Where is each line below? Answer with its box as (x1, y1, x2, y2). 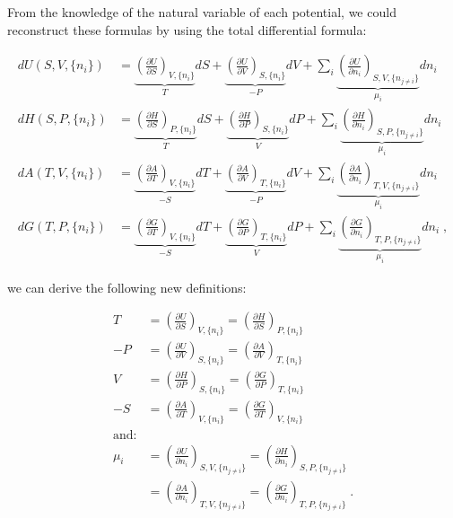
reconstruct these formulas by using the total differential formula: (7, 20, 367, 39)
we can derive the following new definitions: (7, 277, 247, 296)
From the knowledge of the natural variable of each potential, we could (7, 3, 396, 21)
